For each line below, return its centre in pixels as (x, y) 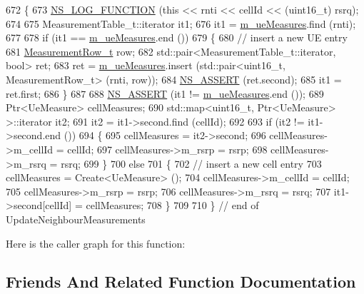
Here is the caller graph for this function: (96, 243)
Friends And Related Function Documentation (181, 282)
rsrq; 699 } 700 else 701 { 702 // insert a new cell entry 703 (191, 163)
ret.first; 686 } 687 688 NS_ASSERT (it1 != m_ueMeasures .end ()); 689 (165, 93)
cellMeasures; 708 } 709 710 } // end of (172, 205)
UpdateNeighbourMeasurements (76, 219)
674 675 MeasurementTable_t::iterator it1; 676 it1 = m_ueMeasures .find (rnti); (181, 23)
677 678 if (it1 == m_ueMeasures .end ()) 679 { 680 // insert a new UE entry (177, 37)
